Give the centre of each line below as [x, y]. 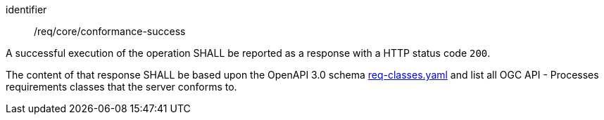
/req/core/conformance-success [110, 31]
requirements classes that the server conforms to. [121, 87]
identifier [26, 9]
